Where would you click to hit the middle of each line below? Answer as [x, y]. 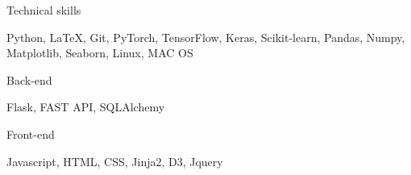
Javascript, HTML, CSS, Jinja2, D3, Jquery [115, 161]
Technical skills [44, 10]
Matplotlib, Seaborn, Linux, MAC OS [100, 53]
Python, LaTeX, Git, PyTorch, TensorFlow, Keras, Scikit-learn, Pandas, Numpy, [206, 37]
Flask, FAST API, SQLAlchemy [86, 107]
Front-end [31, 133]
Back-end [29, 79]
